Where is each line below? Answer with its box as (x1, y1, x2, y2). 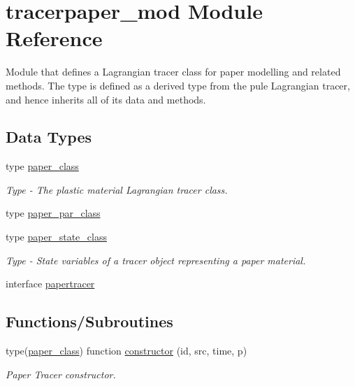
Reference (6, 24, 103, 52)
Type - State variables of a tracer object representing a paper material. (6, 252, 306, 267)
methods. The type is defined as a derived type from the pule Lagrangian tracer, (6, 78, 350, 92)
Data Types (6, 126, 92, 148)
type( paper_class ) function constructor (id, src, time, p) (6, 343, 247, 358)
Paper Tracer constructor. (6, 366, 116, 381)
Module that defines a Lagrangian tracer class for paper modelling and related (6, 64, 341, 79)
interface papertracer (6, 276, 95, 291)
